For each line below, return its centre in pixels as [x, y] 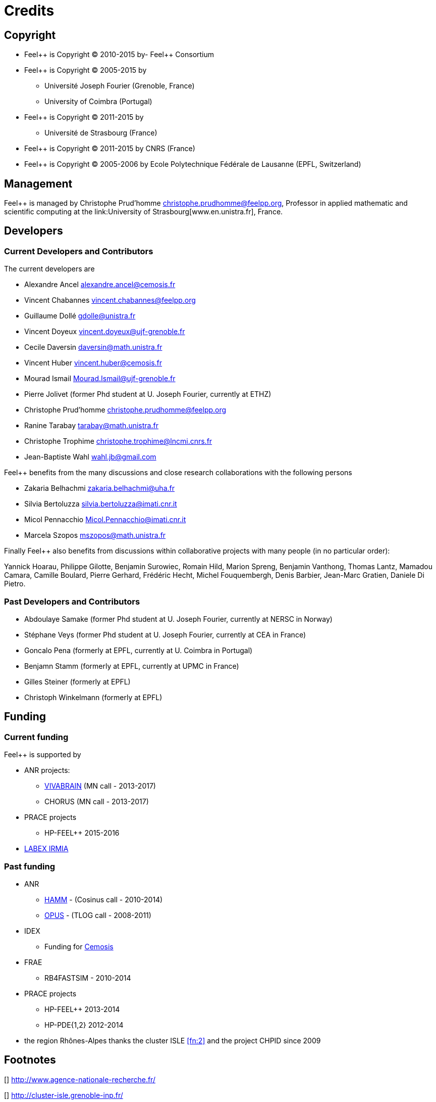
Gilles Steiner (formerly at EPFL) [77, 681]
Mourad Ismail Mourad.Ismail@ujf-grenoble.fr [100, 379]
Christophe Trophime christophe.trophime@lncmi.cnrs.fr [118, 441]
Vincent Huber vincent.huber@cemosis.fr [93, 363]
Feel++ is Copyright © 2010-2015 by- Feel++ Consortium [119, 55]
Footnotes [30, 1060]
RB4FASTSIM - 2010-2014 [88, 978]
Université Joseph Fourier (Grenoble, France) [120, 86]
